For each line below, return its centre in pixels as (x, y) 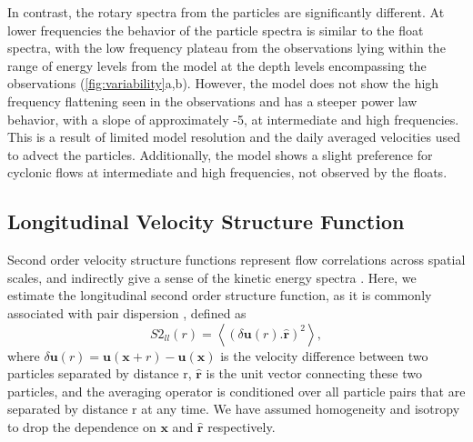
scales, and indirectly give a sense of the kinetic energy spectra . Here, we (212, 277)
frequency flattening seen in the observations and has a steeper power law (212, 100)
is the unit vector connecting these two (314, 373)
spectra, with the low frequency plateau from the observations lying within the (226, 48)
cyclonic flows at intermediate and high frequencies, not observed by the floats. (227, 172)
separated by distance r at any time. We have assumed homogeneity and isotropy (234, 409)
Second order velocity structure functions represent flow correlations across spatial (236, 260)
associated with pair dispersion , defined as (127, 312)
